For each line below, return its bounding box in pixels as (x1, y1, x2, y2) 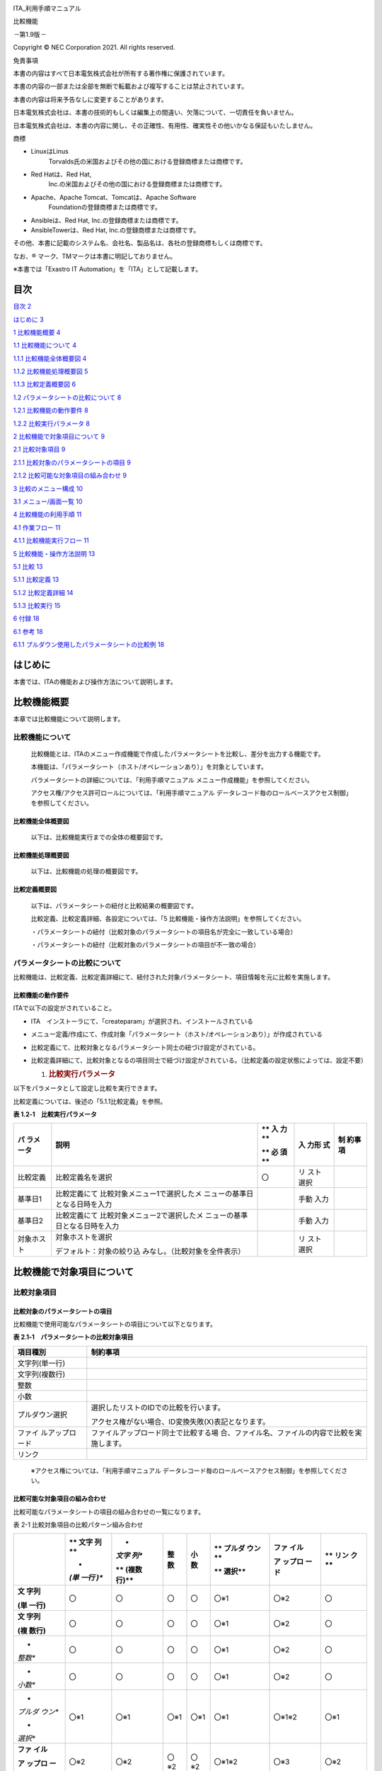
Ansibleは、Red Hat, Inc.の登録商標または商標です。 (30, 216, 183, 225)
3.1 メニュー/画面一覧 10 (13, 497, 83, 506)
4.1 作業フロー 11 (13, 523, 61, 531)
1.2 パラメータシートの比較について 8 (13, 393, 122, 402)
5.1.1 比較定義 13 (13, 575, 59, 584)
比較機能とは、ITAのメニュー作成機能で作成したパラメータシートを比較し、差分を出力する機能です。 (30, 749, 325, 758)
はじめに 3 (13, 315, 44, 324)
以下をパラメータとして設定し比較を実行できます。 (13, 1084, 161, 1092)
